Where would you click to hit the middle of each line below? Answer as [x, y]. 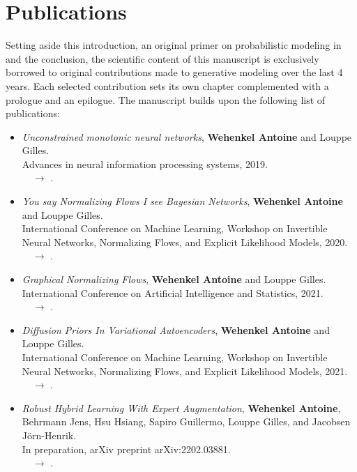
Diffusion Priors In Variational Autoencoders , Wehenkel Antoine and [176, 329]
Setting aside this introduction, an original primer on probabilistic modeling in [174, 45]
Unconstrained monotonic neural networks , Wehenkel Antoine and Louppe [187, 136]
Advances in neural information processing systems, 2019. [145, 163]
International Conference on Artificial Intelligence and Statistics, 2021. [173, 292]
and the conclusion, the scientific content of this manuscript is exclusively [162, 58]
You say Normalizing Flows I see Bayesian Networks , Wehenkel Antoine [182, 201]
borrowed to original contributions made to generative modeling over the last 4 [174, 72]
